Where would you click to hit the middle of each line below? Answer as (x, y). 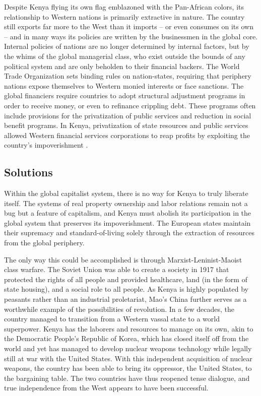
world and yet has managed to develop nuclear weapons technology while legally (128, 348)
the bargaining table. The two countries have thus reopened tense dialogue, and (127, 378)
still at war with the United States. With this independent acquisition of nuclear (128, 358)
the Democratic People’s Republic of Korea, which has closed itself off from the (126, 338)
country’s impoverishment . (46, 145)
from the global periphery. (44, 243)
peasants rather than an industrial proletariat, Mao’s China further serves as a (125, 299)
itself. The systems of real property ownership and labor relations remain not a (126, 203)
